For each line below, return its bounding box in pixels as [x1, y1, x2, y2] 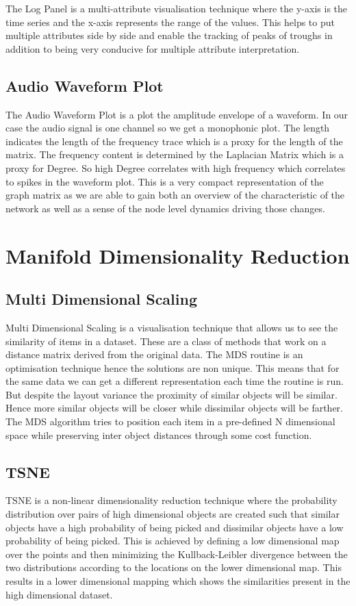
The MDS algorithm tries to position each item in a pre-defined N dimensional [5, 414, 335, 429]
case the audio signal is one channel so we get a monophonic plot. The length [5, 121, 330, 135]
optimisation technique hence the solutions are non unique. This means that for [5, 360, 340, 375]
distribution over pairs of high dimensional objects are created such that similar [5, 507, 340, 521]
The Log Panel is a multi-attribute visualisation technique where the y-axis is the [5, 1, 347, 15]
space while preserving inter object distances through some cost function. [5, 427, 312, 442]
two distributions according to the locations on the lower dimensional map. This [5, 560, 342, 575]
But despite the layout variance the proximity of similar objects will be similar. [5, 387, 338, 401]
